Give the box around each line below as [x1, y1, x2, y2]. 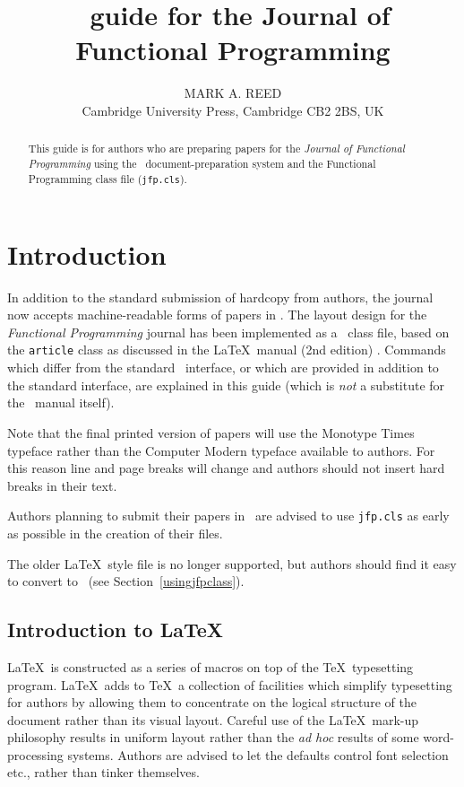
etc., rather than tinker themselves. [7, 763, 200, 782]
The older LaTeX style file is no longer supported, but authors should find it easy [7, 554, 457, 573]
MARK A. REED [184, 83, 282, 102]
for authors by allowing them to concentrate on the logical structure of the [7, 693, 417, 712]
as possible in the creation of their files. [7, 523, 223, 542]
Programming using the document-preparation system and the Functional [28, 155, 376, 171]
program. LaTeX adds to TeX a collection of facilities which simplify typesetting [7, 675, 452, 694]
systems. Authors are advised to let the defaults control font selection [67, 745, 449, 764]
